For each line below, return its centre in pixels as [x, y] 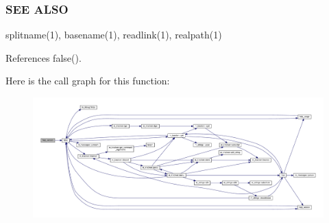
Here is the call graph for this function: [88, 81]
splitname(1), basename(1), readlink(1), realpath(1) [114, 35]
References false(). [44, 57]
